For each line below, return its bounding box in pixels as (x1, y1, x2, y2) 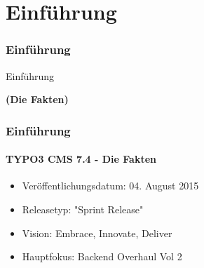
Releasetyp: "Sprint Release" (22, 202, 144, 217)
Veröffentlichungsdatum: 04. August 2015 (22, 178, 199, 193)
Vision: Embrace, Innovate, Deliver (22, 225, 172, 240)
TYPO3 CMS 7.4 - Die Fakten (6, 152, 157, 166)
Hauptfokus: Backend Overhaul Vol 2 (22, 249, 182, 264)
